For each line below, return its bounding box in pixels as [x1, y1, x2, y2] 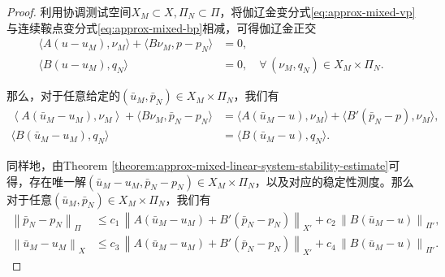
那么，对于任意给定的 [6, 87, 120, 104]
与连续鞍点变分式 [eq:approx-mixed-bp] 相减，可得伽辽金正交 [6, 19, 317, 36]
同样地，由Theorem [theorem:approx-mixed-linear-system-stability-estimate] [6, 156, 389, 173]
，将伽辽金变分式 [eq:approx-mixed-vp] [219, 3, 416, 19]
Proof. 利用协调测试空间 [6, 3, 132, 19]
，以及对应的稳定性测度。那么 [254, 172, 414, 189]
